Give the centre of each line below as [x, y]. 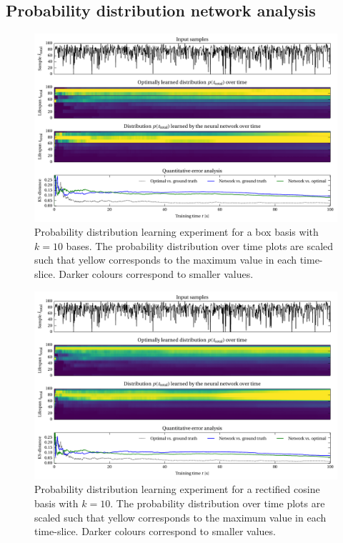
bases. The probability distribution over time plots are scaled [200, 245]
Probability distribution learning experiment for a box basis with [177, 232]
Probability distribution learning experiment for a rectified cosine [177, 489]
